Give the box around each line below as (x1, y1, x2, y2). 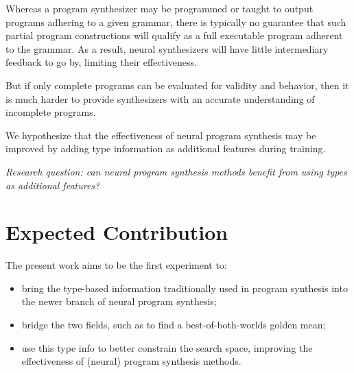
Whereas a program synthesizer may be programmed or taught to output (5, 1, 314, 15)
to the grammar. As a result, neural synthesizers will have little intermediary (5, 41, 329, 56)
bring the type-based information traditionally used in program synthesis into (21, 280, 348, 295)
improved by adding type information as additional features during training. (5, 141, 326, 156)
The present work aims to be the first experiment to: (5, 258, 227, 272)
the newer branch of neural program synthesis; (21, 294, 217, 309)
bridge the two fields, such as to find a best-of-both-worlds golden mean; (21, 317, 326, 332)
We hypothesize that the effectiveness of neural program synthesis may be (5, 128, 316, 142)
